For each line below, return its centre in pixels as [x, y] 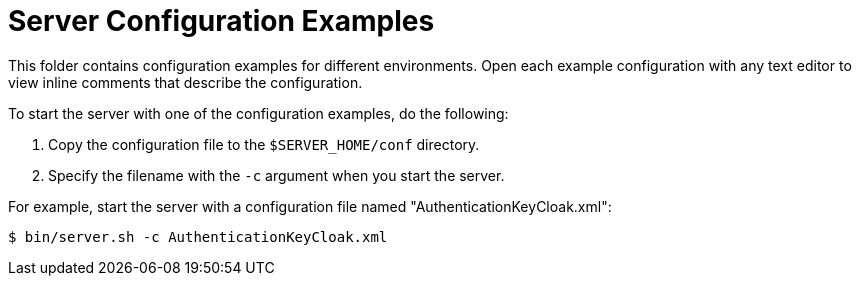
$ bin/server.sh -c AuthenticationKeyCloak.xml [198, 236]
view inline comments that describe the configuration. [185, 82]
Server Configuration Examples [221, 21]
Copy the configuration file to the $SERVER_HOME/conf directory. [264, 144]
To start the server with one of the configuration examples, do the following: [258, 113]
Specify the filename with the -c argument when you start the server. [276, 175]
